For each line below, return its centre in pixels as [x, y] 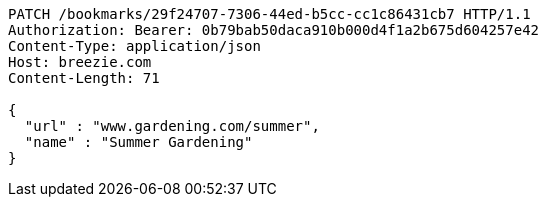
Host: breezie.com [80, 62]
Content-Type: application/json [134, 46]
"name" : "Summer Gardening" [138, 142]
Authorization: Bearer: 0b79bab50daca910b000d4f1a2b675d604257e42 [274, 30]
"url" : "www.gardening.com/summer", [172, 126]
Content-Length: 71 [84, 78]
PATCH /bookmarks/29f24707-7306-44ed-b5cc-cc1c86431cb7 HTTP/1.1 [269, 14]
